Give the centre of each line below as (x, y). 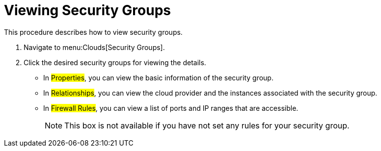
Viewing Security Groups (87, 10)
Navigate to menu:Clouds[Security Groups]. (94, 47)
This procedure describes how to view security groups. (93, 32)
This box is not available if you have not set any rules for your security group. (207, 125)
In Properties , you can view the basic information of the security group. (158, 77)
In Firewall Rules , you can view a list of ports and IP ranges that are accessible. (171, 108)
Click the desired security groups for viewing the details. (115, 62)
